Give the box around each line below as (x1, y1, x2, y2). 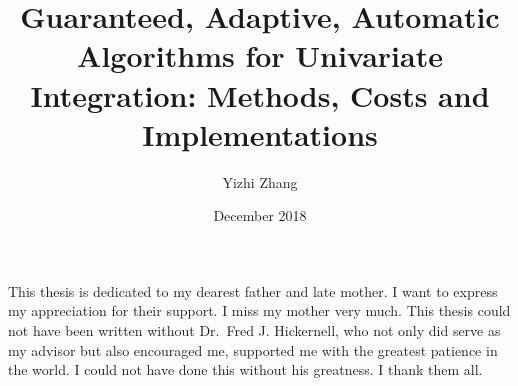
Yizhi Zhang (222, 171, 298, 192)
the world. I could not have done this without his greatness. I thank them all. (8, 359, 483, 380)
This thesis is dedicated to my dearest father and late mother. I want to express (8, 280, 498, 301)
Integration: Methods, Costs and (30, 74, 490, 115)
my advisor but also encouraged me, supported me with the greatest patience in (8, 339, 498, 360)
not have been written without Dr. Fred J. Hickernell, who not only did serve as (8, 320, 501, 341)
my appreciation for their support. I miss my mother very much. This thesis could (8, 300, 511, 321)
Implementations (142, 113, 378, 154)
